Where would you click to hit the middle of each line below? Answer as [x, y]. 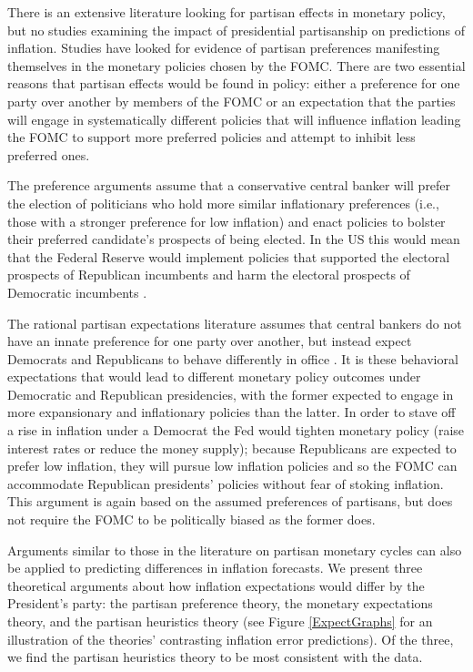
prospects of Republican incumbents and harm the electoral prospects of [209, 275]
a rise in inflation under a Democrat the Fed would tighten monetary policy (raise [236, 430]
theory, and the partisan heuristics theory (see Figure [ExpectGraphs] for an [220, 621]
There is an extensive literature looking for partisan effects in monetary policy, [226, 12]
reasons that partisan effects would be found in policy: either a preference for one [234, 83]
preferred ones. [49, 154]
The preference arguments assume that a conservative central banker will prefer [229, 185]
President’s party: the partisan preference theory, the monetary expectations [220, 603]
